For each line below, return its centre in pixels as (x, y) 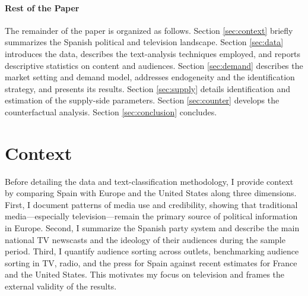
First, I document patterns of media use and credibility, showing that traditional (151, 204)
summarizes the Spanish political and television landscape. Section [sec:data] (144, 42)
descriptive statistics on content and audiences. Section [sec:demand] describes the (154, 65)
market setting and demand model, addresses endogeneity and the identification (150, 77)
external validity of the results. (61, 286)
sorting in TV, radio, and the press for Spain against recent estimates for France (151, 262)
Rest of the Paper (42, 7)
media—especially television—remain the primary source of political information (151, 216)
